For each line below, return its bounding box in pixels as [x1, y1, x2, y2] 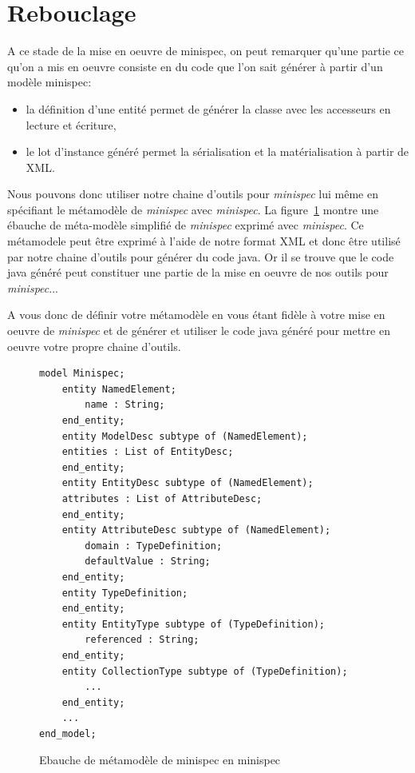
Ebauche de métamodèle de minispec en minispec [39, 751, 281, 768]
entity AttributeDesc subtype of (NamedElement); [61, 524, 331, 536]
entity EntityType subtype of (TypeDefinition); [61, 618, 325, 630]
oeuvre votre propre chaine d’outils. [7, 337, 181, 354]
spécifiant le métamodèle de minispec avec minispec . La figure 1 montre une [7, 201, 379, 217]
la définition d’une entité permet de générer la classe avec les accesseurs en [26, 100, 391, 117]
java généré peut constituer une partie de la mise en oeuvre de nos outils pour [7, 264, 389, 281]
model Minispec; [39, 368, 125, 380]
